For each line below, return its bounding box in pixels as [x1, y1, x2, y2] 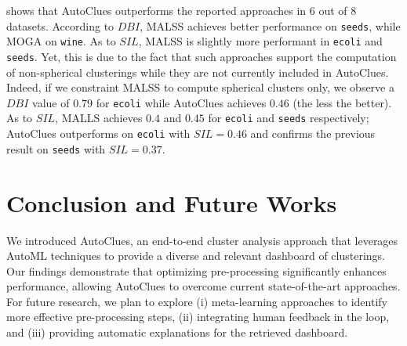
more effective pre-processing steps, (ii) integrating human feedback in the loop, [6, 308, 390, 325]
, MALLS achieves [55, 110, 143, 126]
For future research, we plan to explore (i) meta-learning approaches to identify [6, 293, 387, 309]
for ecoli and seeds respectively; [208, 110, 369, 126]
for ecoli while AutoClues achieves [96, 94, 267, 110]
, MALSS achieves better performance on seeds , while [140, 17, 401, 34]
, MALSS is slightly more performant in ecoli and [138, 33, 383, 49]
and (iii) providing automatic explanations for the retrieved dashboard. [6, 324, 348, 341]
